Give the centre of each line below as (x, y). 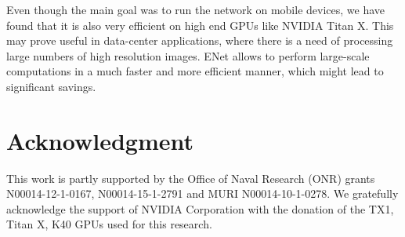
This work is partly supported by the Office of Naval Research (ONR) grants (191, 178)
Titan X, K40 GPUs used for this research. (109, 224)
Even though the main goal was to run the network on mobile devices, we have (195, 9)
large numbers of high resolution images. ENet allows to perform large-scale (188, 55)
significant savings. (51, 86)
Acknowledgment (100, 140)
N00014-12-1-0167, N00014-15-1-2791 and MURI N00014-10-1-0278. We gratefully (202, 193)
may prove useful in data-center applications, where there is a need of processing (200, 40)
